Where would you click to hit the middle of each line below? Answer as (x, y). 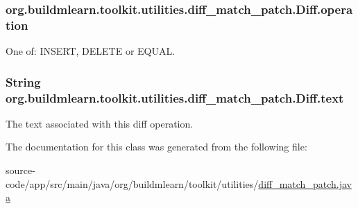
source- (20, 170)
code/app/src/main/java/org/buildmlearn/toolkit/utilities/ (132, 183)
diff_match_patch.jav (305, 183)
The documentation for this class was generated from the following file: (156, 147)
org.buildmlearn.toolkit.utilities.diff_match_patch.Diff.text (175, 97)
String (23, 81)
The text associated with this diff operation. (100, 123)
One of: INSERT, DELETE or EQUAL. (91, 51)
